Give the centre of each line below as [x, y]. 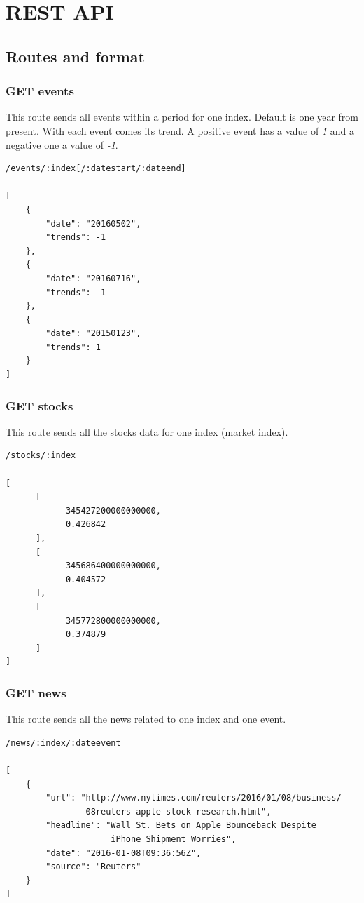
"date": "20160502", [93, 223]
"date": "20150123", [93, 334]
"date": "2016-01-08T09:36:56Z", [124, 853]
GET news [36, 692]
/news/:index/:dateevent [63, 743]
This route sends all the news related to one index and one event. [146, 719]
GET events [40, 91]
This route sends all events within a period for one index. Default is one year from [182, 117]
